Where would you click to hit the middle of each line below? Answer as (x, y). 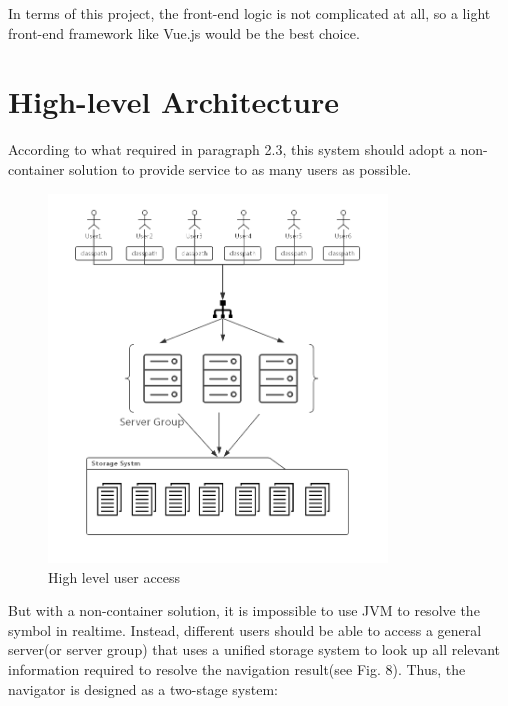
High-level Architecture (173, 101)
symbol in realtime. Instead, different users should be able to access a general (245, 629)
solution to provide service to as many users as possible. (240, 168)
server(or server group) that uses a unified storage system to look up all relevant (254, 649)
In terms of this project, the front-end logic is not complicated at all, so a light (249, 13)
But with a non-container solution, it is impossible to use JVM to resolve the (244, 610)
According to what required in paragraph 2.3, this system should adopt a (232, 149)
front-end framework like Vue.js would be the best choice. (184, 32)
